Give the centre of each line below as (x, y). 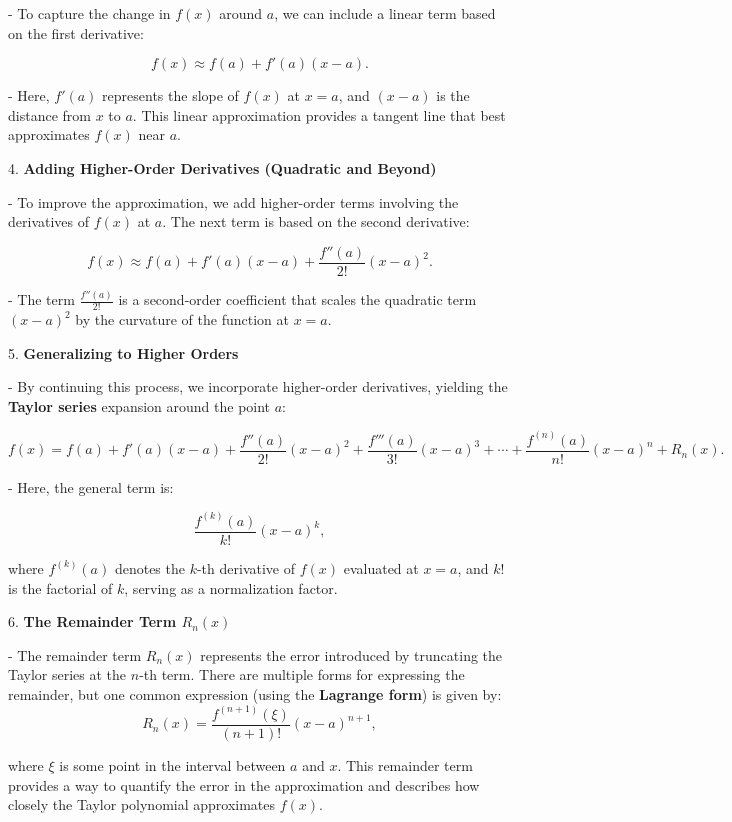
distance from (49, 114)
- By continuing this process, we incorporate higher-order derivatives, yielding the (258, 386)
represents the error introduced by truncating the (351, 654)
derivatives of (49, 221)
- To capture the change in (89, 13)
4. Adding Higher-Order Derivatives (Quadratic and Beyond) (222, 167)
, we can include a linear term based (385, 13)
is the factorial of (60, 587)
